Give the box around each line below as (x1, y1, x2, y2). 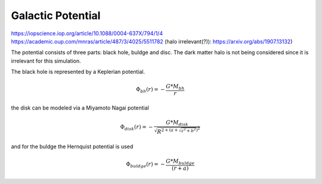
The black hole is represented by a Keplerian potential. (11, 68, 145, 76)
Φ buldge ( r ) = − (126, 161, 165, 169)
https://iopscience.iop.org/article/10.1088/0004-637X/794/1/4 (11, 30, 163, 37)
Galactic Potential (11, 9, 101, 22)
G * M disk (166, 119, 189, 127)
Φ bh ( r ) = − (136, 86, 165, 95)
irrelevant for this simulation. (11, 57, 82, 64)
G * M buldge (166, 158, 195, 166)
